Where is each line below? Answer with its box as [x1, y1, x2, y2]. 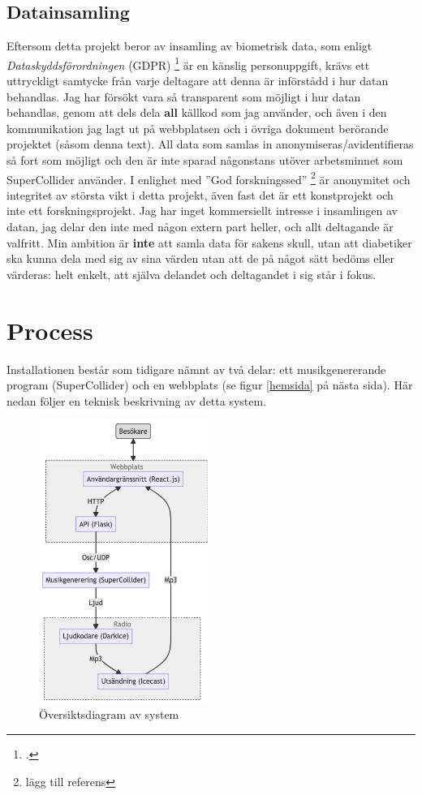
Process [6, 313, 93, 346]
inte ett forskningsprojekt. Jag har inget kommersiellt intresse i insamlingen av [6, 202, 398, 219]
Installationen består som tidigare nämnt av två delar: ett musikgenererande [6, 360, 386, 377]
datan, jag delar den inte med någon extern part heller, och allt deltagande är [6, 218, 394, 235]
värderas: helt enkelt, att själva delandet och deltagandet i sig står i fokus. [6, 265, 377, 282]
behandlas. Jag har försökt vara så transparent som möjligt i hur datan [6, 88, 361, 105]
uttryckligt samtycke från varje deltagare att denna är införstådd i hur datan [6, 72, 389, 89]
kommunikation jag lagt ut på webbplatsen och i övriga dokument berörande [6, 119, 389, 136]
